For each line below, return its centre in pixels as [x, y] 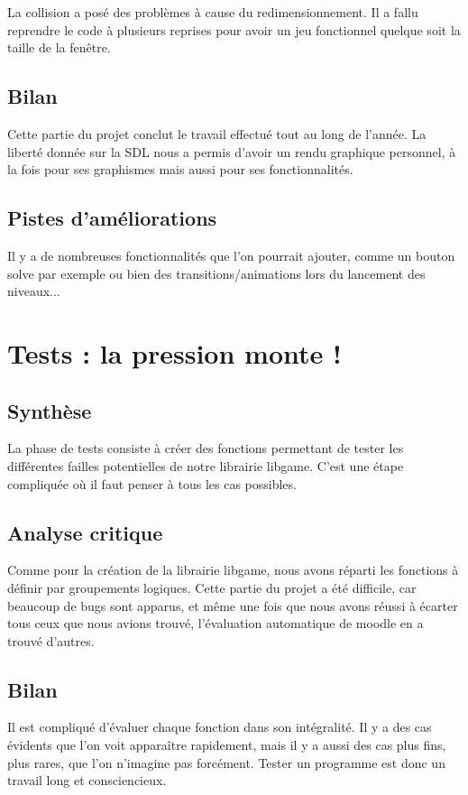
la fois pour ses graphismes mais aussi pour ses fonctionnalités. [180, 169]
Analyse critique [85, 532]
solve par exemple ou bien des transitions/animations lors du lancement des [216, 273]
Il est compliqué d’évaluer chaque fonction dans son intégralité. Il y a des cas [220, 727]
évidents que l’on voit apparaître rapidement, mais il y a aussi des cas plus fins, [227, 745]
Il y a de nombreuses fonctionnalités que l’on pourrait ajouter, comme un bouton [231, 255]
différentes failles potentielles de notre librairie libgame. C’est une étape [206, 465]
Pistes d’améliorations [112, 218]
